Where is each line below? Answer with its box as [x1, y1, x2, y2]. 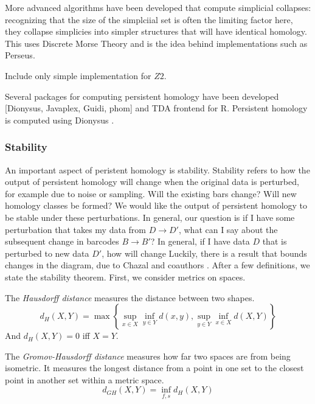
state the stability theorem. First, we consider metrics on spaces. [5, 270, 246, 283]
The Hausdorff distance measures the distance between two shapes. [5, 291, 255, 304]
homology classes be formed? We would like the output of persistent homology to [5, 199, 308, 212]
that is [262, 235, 287, 248]
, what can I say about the [178, 223, 278, 235]
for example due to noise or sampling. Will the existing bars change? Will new [5, 187, 297, 200]
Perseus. [5, 49, 35, 61]
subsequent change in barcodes [5, 235, 119, 248]
